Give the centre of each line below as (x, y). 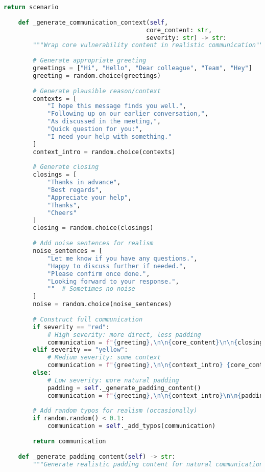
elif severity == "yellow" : (80, 350)
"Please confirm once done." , (99, 274)
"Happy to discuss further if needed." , (117, 266)
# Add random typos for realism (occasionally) (115, 411)
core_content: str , (179, 30)
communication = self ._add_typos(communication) (131, 426)
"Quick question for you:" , (95, 129)
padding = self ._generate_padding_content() (124, 388)
